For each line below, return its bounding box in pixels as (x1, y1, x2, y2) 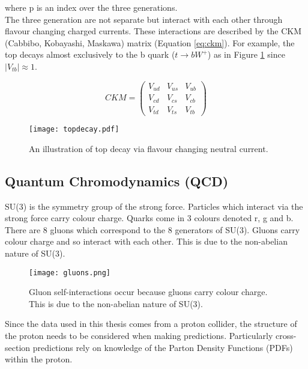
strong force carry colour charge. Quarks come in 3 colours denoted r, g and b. (5, 212, 294, 224)
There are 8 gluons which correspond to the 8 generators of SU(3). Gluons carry (5, 223, 300, 236)
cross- (275, 329, 297, 341)
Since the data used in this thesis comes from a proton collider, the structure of (5, 317, 297, 330)
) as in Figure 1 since (207, 48, 285, 61)
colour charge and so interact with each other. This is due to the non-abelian (5, 235, 288, 248)
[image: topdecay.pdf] (29, 125, 119, 134)
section (5, 341, 31, 353)
